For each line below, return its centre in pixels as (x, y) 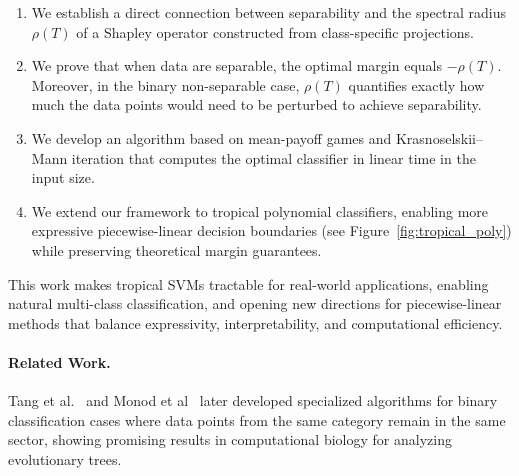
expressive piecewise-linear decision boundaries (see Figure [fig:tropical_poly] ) (271, 230)
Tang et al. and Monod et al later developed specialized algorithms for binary (253, 400)
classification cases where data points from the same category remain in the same (257, 419)
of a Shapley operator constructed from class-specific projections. (275, 31)
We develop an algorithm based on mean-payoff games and (211, 137)
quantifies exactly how (416, 84)
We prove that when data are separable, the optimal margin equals (236, 65)
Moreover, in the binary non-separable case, (165, 84)
